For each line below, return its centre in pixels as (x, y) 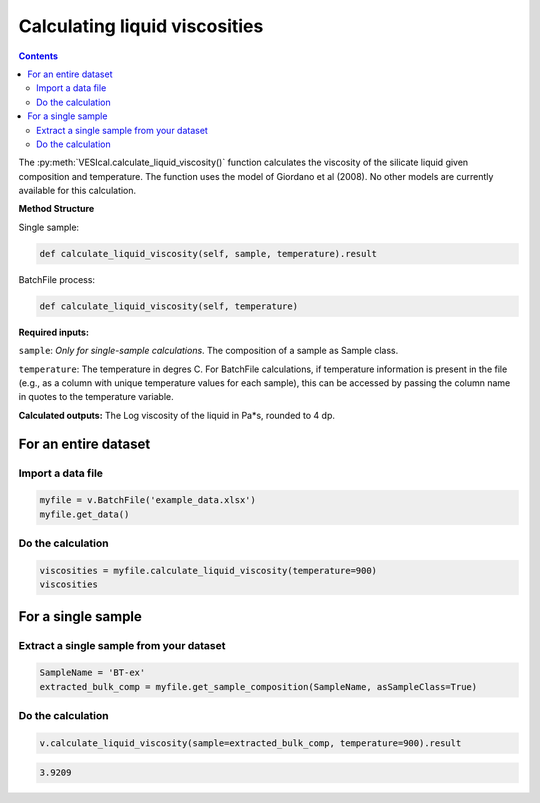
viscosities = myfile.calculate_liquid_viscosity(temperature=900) (208, 570)
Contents (38, 56)
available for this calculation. (77, 191)
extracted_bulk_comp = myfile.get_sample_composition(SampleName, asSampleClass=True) (258, 686)
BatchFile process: (56, 279)
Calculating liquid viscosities (141, 26)
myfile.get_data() (84, 514)
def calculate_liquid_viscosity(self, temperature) (169, 306)
